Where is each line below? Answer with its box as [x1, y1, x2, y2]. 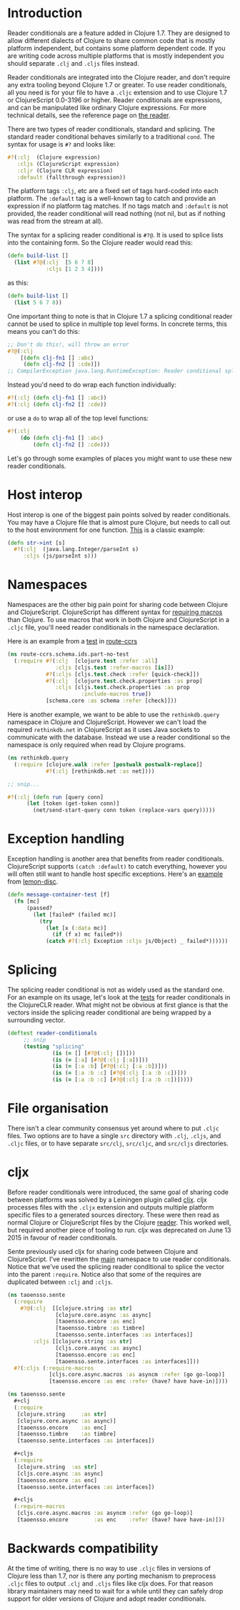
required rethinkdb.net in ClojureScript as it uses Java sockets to [7, 726, 200, 734]
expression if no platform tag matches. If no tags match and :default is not [7, 202, 229, 210]
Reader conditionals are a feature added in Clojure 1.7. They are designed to [7, 29, 231, 37]
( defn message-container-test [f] [7, 892, 111, 899]
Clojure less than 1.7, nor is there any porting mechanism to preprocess [7, 1571, 216, 1580]
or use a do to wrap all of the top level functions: [7, 413, 149, 423]
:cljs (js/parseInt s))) [23, 553, 98, 560]
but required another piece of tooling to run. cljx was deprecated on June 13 [7, 1225, 231, 1234]
